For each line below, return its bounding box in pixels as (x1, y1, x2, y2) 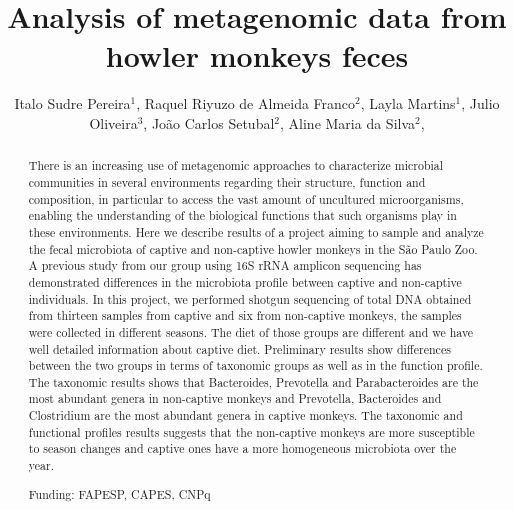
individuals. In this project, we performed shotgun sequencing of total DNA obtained (28, 290, 472, 307)
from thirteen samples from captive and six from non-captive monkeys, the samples (28, 307, 462, 324)
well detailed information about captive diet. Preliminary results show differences (28, 340, 451, 357)
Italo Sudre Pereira (14, 93, 131, 114)
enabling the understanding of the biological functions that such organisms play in (28, 207, 457, 224)
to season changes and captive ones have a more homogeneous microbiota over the (28, 440, 457, 457)
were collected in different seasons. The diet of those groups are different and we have (28, 323, 474, 340)
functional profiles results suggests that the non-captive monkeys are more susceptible (28, 423, 475, 440)
